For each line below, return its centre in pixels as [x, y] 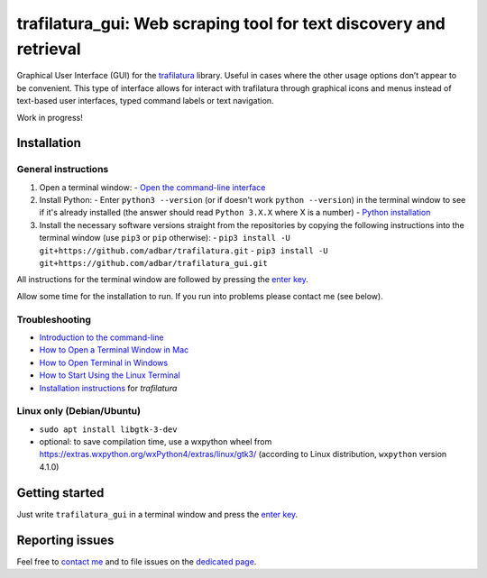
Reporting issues [65, 540]
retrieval [49, 49]
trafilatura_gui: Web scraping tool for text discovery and [231, 23]
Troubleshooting [54, 319]
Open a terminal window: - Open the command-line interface [152, 187]
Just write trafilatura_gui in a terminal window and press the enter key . [157, 514]
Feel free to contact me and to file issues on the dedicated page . [137, 561]
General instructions [63, 170]
